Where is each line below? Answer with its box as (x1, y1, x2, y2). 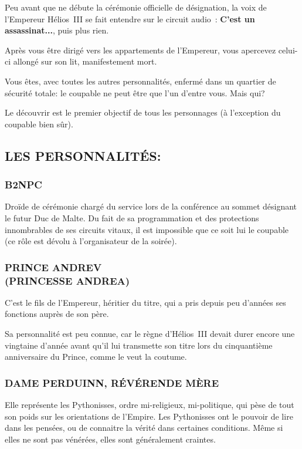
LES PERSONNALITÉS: (5, 146, 161, 164)
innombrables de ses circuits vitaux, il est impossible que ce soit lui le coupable (5, 223, 289, 235)
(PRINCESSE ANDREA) (5, 273, 130, 288)
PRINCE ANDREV (5, 259, 102, 274)
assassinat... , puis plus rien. (5, 24, 109, 36)
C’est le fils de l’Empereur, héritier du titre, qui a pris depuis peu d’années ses (5, 296, 286, 308)
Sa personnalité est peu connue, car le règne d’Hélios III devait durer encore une (5, 328, 295, 340)
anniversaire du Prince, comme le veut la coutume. (5, 350, 187, 363)
